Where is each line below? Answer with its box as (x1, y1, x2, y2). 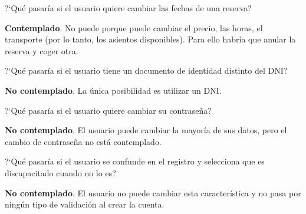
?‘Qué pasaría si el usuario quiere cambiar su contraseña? (5, 104, 212, 116)
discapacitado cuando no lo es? (5, 166, 116, 179)
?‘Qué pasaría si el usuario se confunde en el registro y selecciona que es (5, 155, 265, 167)
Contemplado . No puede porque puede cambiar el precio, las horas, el (5, 21, 263, 34)
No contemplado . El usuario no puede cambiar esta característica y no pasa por (5, 186, 301, 199)
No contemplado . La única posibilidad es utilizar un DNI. (5, 84, 222, 96)
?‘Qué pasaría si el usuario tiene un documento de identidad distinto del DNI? (5, 64, 288, 77)
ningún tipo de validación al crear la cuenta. (5, 198, 164, 210)
